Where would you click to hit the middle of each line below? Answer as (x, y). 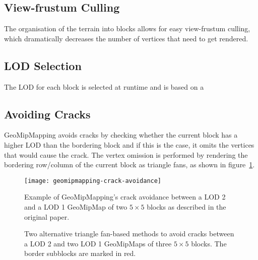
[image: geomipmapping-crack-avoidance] (93, 181)
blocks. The (209, 243)
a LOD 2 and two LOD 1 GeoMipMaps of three (98, 243)
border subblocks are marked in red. (80, 253)
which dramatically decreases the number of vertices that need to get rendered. (126, 38)
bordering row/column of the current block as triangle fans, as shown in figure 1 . (130, 165)
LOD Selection (43, 65)
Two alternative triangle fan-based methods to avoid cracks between (129, 234)
